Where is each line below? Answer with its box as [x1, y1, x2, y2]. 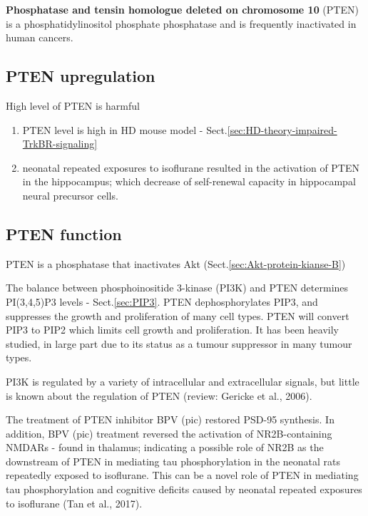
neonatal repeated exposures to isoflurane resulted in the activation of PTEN [22, 160, 360, 175]
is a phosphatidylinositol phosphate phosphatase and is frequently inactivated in [6, 16, 357, 31]
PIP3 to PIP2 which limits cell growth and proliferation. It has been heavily [6, 322, 339, 337]
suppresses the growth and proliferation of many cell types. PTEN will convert [6, 308, 349, 323]
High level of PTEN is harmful [6, 98, 140, 113]
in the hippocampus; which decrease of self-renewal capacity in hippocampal [22, 174, 356, 189]
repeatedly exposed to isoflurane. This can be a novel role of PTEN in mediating [6, 468, 359, 483]
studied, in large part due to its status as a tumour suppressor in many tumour [6, 336, 352, 351]
